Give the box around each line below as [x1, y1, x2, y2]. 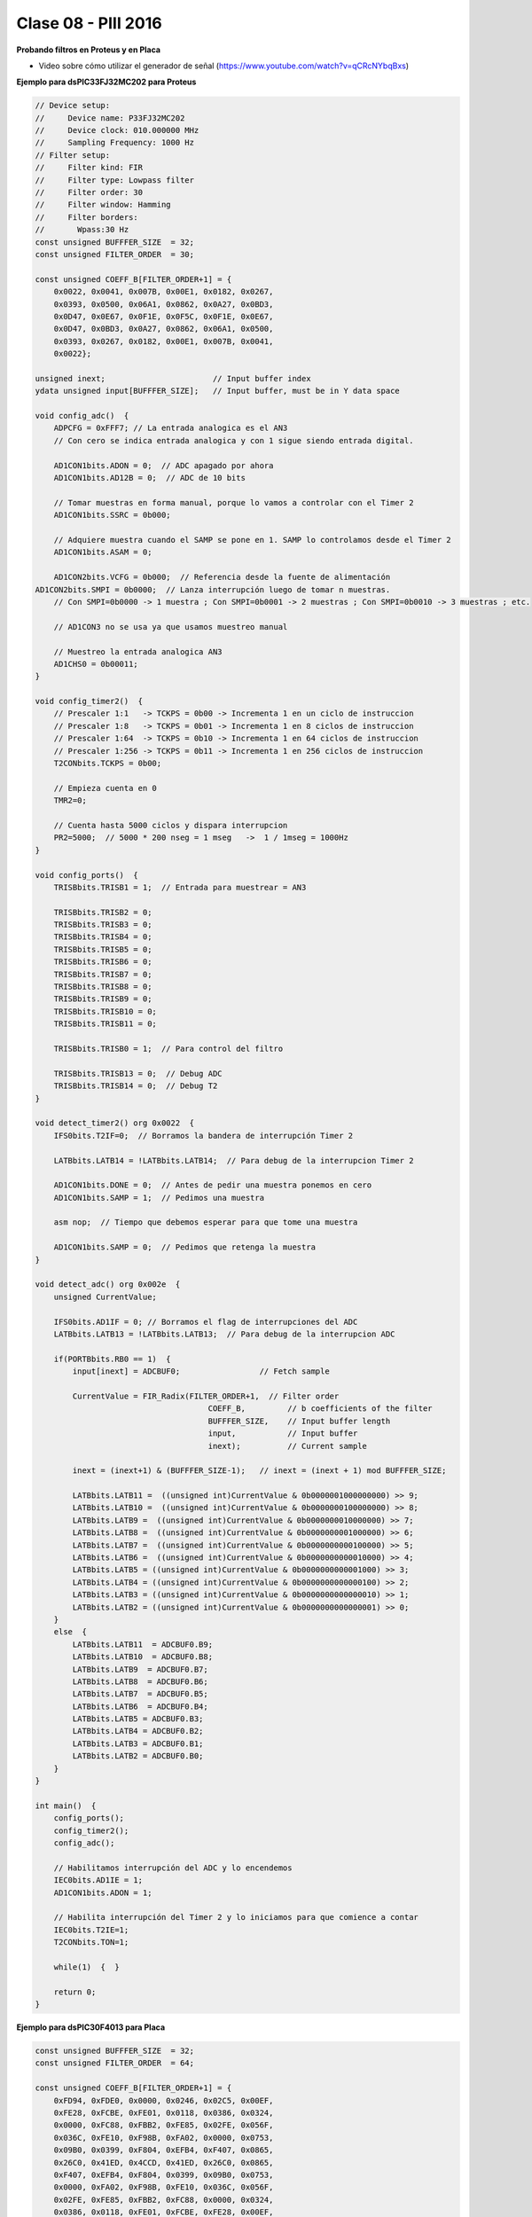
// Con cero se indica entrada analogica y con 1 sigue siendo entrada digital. [53, 435, 414, 445]
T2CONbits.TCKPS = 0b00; [53, 758, 162, 769]
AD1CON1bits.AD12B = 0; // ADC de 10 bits [53, 473, 246, 483]
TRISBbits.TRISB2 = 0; [53, 907, 153, 917]
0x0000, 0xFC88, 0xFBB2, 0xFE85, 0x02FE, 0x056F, [53, 2120, 274, 2130]
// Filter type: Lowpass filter [35, 175, 195, 185]
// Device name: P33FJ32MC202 [35, 113, 185, 123]
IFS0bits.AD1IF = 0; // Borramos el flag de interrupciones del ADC [53, 1317, 358, 1327]
